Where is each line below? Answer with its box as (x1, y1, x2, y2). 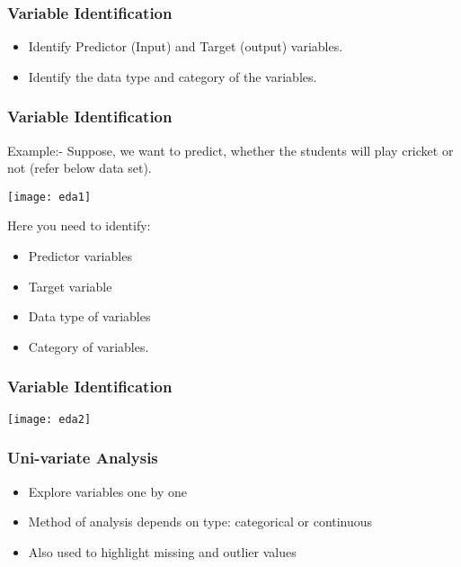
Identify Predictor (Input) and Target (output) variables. (28, 37, 343, 56)
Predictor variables (28, 247, 132, 265)
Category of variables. (28, 337, 149, 355)
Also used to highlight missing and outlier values (28, 542, 297, 561)
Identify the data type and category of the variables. (28, 67, 317, 85)
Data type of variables (28, 307, 151, 326)
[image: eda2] (7, 412, 92, 426)
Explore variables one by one (28, 481, 187, 500)
